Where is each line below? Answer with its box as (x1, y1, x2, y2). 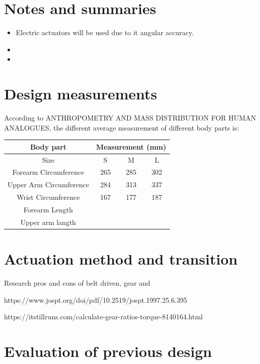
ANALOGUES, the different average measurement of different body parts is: (4, 122, 239, 133)
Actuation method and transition (4, 249, 238, 269)
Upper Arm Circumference (8, 179, 89, 190)
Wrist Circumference (17, 192, 80, 202)
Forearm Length (24, 204, 73, 214)
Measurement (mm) (96, 141, 166, 152)
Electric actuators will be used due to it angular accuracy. (16, 27, 194, 38)
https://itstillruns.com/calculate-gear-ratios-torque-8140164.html (4, 311, 203, 322)
